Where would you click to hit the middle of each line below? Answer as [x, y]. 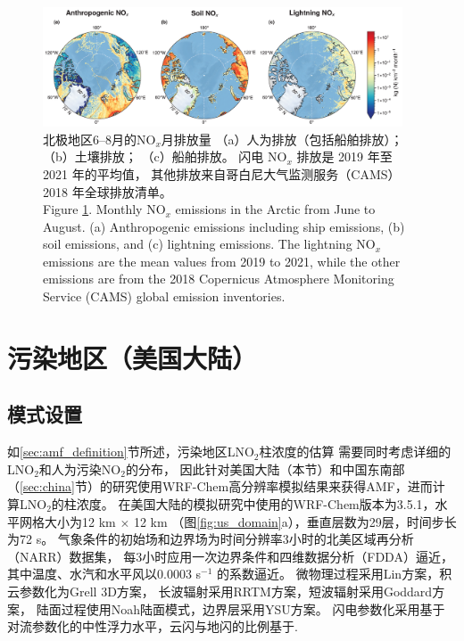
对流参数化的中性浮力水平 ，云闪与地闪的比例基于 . [153, 626]
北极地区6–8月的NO [99, 139]
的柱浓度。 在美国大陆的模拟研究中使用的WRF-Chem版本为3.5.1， [243, 504]
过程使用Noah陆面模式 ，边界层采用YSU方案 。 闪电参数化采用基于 [253, 608]
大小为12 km [80, 521]
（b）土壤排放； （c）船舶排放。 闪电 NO [165, 156]
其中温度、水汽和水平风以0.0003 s [104, 574]
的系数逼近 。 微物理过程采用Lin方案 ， [328, 574]
